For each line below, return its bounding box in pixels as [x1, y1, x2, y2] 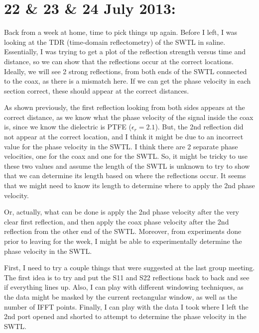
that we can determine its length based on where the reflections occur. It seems [4, 170, 246, 181]
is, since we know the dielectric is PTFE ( [4, 121, 131, 132]
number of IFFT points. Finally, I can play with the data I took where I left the [4, 301, 249, 312]
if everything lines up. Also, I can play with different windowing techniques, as [4, 282, 244, 292]
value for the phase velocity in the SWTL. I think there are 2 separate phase [4, 141, 238, 151]
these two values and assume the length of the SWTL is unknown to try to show [4, 160, 250, 171]
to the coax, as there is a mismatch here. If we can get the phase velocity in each [4, 76, 251, 86]
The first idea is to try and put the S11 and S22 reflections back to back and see [4, 272, 250, 282]
